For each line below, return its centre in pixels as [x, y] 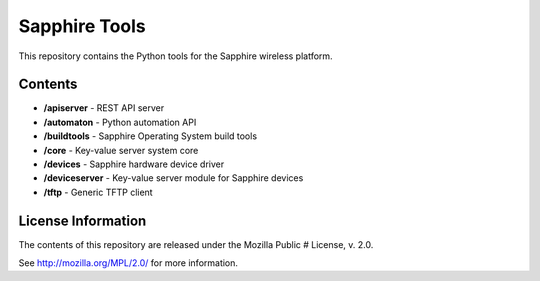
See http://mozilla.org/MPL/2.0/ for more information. [128, 263]
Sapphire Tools [82, 26]
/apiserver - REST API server [104, 108]
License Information [82, 220]
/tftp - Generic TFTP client [98, 192]
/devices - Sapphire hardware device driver [134, 164]
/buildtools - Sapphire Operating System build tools [150, 136]
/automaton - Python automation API [120, 122]
